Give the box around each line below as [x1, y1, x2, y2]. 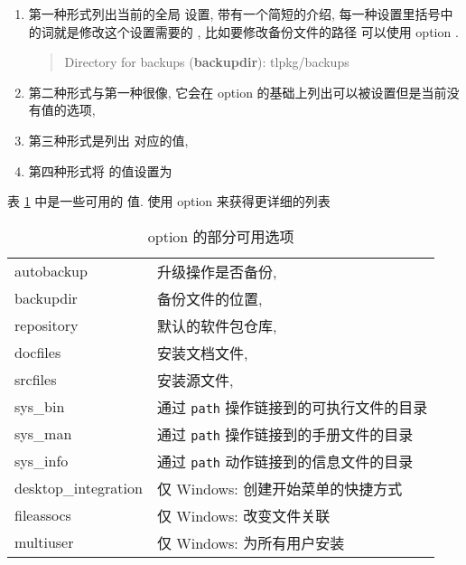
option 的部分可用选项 [147, 225, 294, 247]
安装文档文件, [156, 342, 248, 363]
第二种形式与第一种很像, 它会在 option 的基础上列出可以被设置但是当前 [28, 82, 447, 101]
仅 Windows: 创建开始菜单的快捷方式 [156, 477, 403, 499]
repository [14, 315, 79, 336]
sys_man [14, 423, 72, 445]
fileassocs [14, 504, 71, 526]
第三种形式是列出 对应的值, [28, 130, 189, 149]
